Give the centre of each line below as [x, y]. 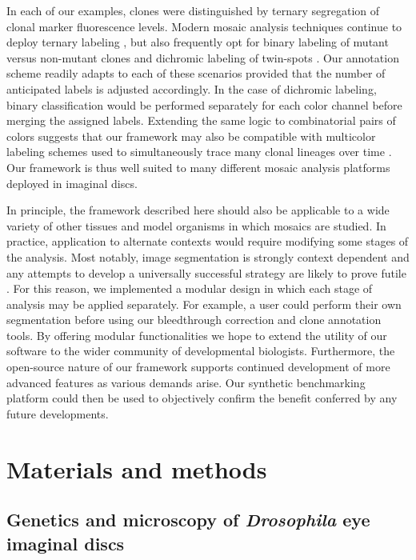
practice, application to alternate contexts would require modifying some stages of [208, 241]
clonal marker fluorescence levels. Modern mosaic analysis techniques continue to [204, 26]
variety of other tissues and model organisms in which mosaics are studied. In [196, 225]
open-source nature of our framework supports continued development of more [198, 367]
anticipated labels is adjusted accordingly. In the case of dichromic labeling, [192, 88]
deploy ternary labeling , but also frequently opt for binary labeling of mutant [198, 42]
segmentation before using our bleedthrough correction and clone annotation [194, 320]
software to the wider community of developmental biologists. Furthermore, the [201, 351]
